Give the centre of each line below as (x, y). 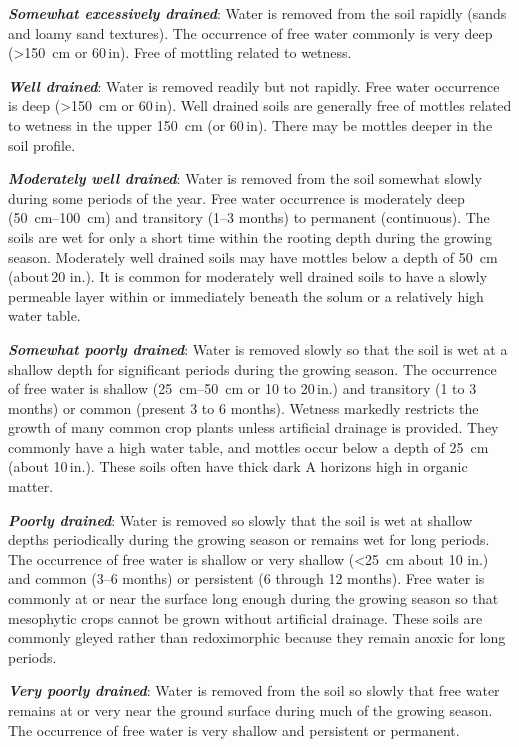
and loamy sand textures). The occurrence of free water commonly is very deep (250, 32)
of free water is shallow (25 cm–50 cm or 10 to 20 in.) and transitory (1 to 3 (242, 388)
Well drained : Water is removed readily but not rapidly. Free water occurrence (254, 85)
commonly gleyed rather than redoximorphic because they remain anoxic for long (257, 637)
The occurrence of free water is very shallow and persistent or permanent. (234, 729)
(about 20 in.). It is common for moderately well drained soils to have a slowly (248, 276)
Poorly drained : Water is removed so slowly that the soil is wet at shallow (240, 519)
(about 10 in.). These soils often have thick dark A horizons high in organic (238, 466)
